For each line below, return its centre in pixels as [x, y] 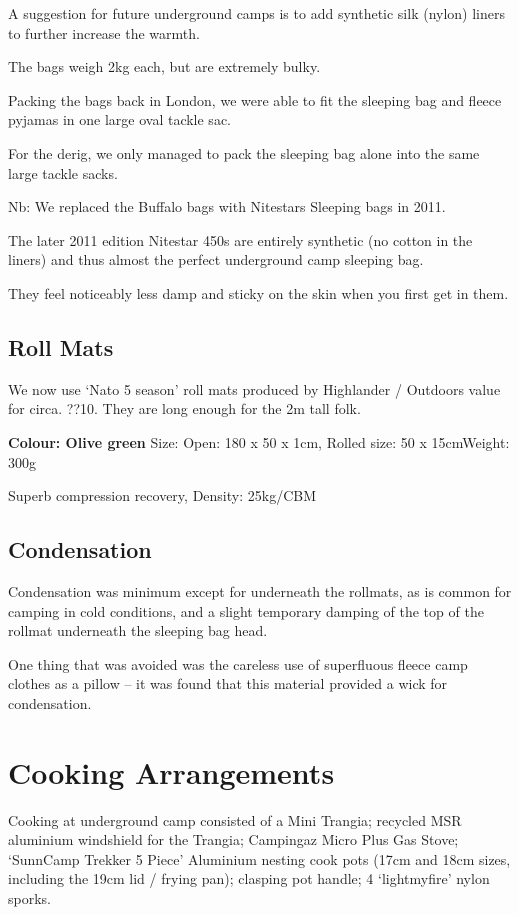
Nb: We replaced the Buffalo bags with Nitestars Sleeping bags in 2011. [227, 206]
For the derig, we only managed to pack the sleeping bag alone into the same [244, 152]
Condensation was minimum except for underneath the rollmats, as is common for [260, 590]
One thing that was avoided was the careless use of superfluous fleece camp [238, 663]
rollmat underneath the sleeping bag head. [138, 630]
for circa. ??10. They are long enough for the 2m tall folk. [184, 408]
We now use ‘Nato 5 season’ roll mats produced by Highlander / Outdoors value [254, 388]
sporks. [29, 897]
